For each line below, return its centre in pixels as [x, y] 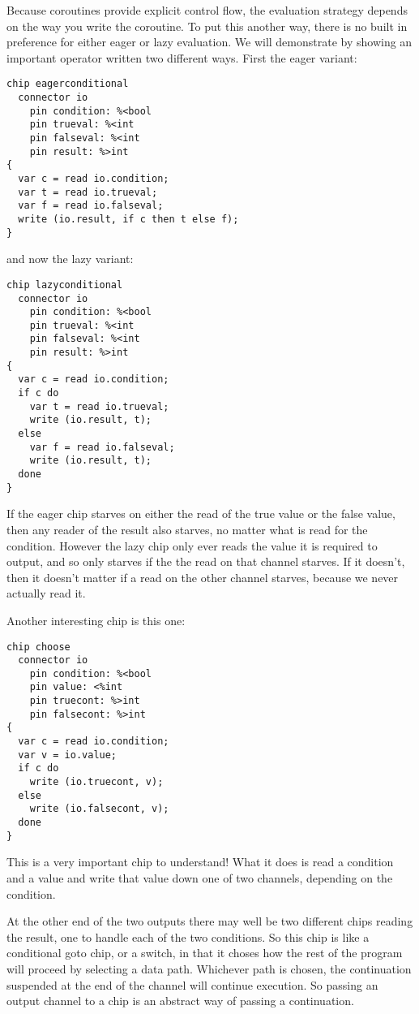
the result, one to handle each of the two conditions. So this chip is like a [188, 936]
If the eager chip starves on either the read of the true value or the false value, [201, 513]
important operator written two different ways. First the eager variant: [182, 57]
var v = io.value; [68, 755]
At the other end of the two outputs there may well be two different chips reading [210, 921]
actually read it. [46, 593]
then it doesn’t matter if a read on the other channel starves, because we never [203, 577]
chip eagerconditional [68, 84]
